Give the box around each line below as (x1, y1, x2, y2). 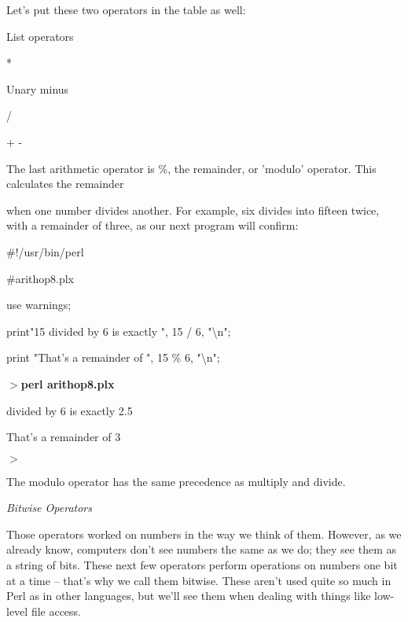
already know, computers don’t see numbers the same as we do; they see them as (6, 541, 397, 558)
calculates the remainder (6, 175, 124, 192)
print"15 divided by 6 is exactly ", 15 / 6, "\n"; (6, 322, 231, 339)
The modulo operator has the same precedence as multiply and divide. (6, 473, 346, 489)
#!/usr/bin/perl (6, 243, 84, 259)
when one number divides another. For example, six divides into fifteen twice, (6, 201, 380, 218)
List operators (6, 28, 74, 44)
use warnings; (6, 296, 72, 313)
